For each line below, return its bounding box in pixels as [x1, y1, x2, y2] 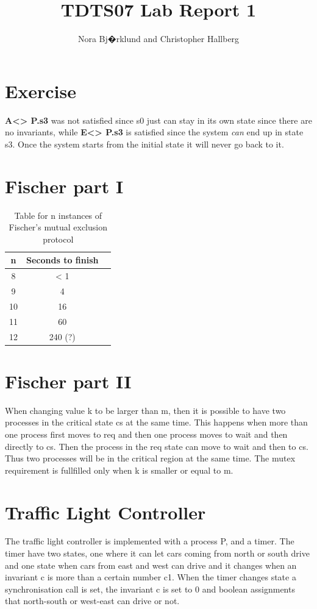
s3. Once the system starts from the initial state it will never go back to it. [5, 137, 284, 150]
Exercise [5, 78, 76, 103]
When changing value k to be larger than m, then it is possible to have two [5, 404, 286, 416]
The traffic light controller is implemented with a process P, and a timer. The [5, 535, 294, 547]
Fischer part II [5, 368, 132, 393]
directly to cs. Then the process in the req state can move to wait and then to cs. [5, 440, 308, 452]
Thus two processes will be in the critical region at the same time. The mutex [5, 452, 296, 465]
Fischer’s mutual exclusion [9, 221, 107, 233]
